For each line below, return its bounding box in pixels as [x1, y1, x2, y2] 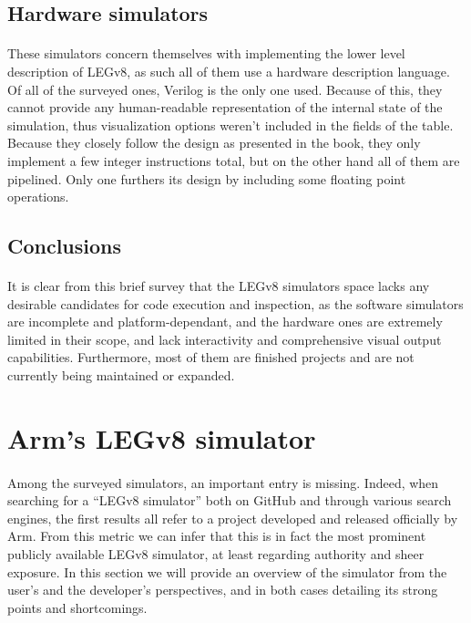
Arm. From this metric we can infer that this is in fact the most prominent [7, 526, 426, 545]
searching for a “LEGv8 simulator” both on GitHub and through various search [7, 491, 452, 510]
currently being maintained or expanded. [7, 366, 235, 385]
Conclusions [7, 232, 122, 260]
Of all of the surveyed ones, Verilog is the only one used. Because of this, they [7, 79, 443, 99]
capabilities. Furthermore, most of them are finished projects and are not [7, 348, 415, 367]
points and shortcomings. [7, 597, 148, 617]
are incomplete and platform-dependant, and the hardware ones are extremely [7, 312, 443, 331]
